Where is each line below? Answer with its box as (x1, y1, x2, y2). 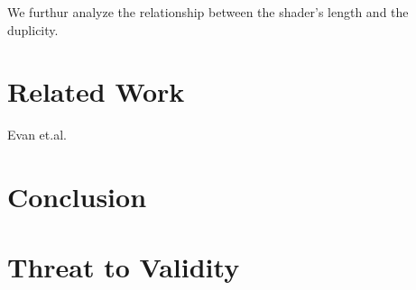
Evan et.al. (7, 125, 67, 144)
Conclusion (7, 178, 147, 215)
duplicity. (7, 20, 59, 39)
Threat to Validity (7, 249, 240, 285)
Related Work (7, 73, 185, 110)
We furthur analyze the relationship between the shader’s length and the (7, 3, 409, 21)
